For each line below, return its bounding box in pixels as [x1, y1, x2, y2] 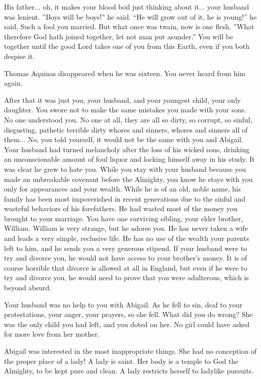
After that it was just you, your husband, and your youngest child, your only [4, 94, 241, 105]
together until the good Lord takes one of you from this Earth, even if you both [4, 41, 250, 51]
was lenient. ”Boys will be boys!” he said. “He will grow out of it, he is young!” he [4, 11, 257, 22]
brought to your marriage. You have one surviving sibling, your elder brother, [4, 213, 243, 223]
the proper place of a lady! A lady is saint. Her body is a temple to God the [4, 355, 238, 366]
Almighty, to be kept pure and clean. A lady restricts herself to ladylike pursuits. [4, 365, 254, 376]
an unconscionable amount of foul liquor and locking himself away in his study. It [4, 154, 255, 164]
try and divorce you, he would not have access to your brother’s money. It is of [4, 252, 247, 263]
